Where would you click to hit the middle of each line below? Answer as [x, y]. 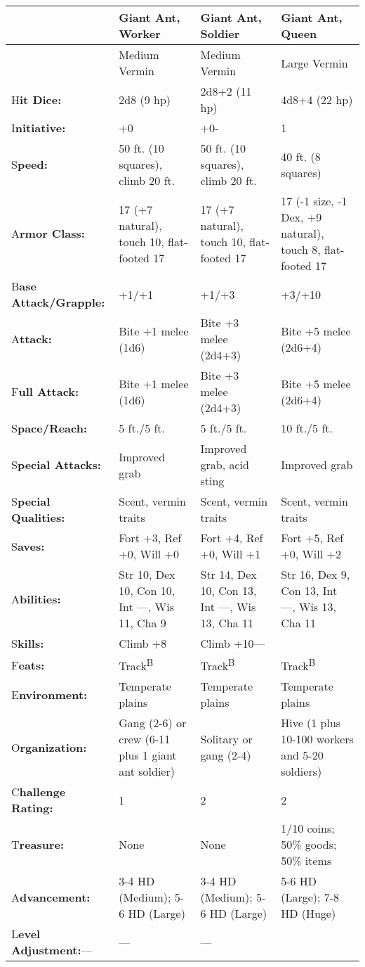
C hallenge [39, 792]
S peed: [29, 164]
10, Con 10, [147, 590]
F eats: [28, 665]
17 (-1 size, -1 [314, 201]
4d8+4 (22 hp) [317, 99]
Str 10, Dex [147, 574]
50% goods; [309, 845]
